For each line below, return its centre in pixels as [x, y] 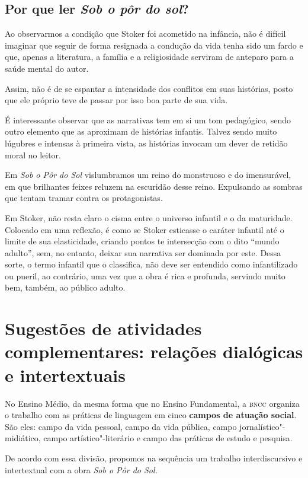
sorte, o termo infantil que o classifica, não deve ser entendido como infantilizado [151, 264]
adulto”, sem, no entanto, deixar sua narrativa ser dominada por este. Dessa [143, 252]
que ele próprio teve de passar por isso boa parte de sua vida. [116, 100]
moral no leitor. [33, 154]
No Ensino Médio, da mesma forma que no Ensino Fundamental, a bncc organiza [152, 403]
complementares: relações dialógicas [154, 351]
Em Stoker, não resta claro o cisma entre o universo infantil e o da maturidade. [149, 217]
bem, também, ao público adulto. [65, 287]
